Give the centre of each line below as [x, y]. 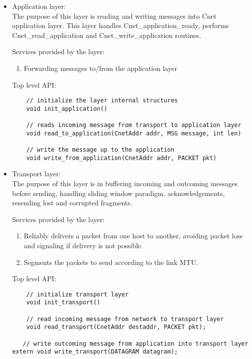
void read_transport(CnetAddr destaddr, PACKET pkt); [116, 327]
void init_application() [67, 109]
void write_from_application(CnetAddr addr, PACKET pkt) [122, 158]
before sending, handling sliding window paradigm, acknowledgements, [118, 193]
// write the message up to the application [100, 150]
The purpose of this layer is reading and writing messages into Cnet [114, 16]
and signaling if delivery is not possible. [83, 245]
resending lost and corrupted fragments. [72, 203]
